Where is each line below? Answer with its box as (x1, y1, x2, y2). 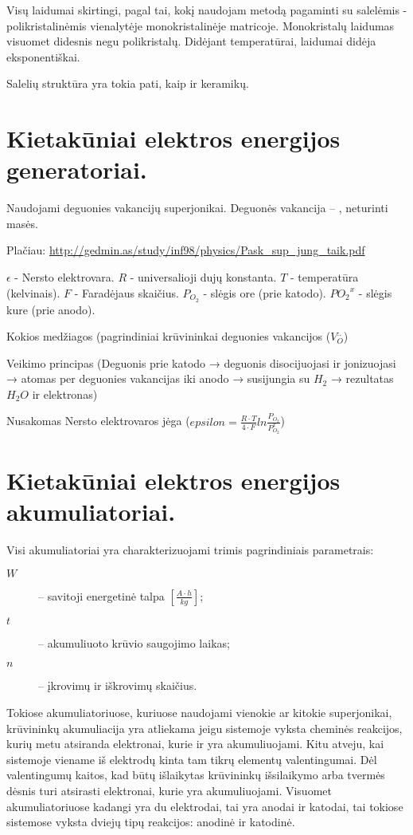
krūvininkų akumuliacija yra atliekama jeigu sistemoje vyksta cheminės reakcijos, (6, 719, 403, 736)
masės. (6, 215, 38, 231)
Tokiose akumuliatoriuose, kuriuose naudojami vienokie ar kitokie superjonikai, (6, 704, 392, 721)
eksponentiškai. (6, 48, 80, 65)
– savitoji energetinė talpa (38, 587, 165, 604)
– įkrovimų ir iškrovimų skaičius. (38, 677, 197, 694)
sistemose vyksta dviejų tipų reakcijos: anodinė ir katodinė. (6, 813, 295, 830)
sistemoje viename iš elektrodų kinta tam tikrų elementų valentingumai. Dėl (6, 750, 377, 767)
